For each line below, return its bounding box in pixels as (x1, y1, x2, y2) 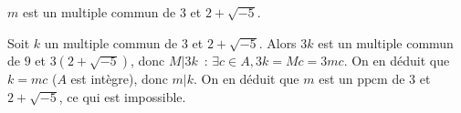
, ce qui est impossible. (58, 87, 186, 106)
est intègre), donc (70, 69, 168, 88)
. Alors (258, 33, 297, 52)
